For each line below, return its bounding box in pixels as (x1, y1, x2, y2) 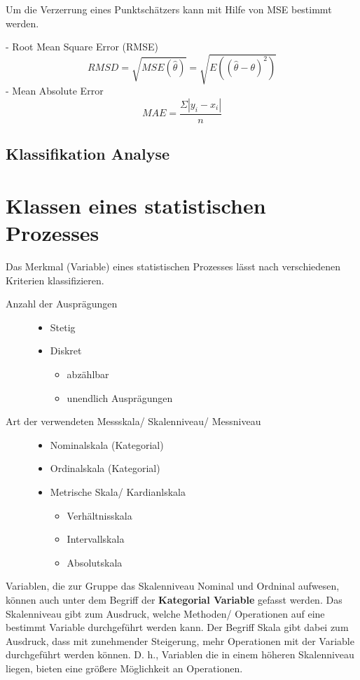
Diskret (50, 343, 82, 358)
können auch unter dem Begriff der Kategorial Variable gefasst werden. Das (6, 592, 342, 606)
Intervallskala (67, 532, 125, 546)
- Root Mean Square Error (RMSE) (6, 39, 158, 54)
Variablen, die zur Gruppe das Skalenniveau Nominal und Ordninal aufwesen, (6, 578, 340, 593)
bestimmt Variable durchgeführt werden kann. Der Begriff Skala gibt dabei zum (6, 620, 349, 634)
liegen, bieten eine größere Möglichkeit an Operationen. (6, 660, 243, 675)
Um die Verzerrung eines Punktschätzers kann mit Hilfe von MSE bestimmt (6, 2, 332, 16)
